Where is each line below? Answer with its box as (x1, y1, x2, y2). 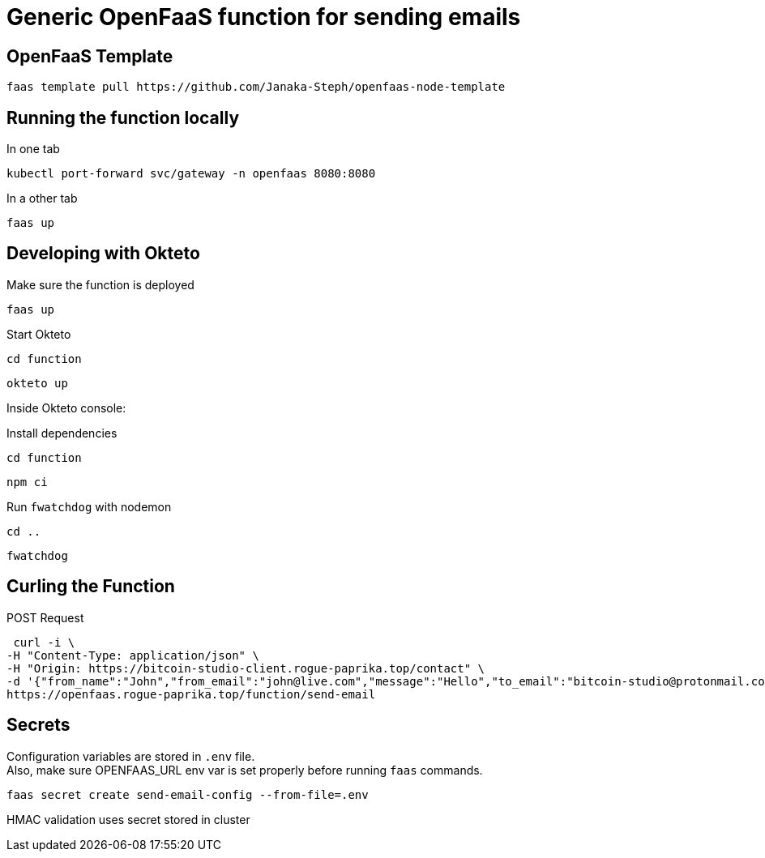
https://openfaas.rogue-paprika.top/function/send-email (6, 687, 376, 701)
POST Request (6, 610, 84, 625)
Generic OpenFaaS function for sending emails (6, 3, 521, 31)
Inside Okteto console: (6, 400, 126, 415)
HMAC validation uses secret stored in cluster (6, 812, 250, 826)
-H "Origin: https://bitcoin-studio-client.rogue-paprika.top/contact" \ (6, 661, 485, 675)
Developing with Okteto (6, 243, 200, 264)
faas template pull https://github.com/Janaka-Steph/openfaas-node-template (6, 80, 506, 94)
